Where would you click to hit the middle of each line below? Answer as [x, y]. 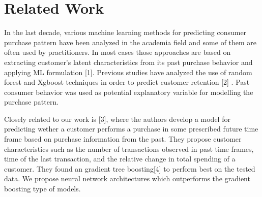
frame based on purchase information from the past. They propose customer [123, 139]
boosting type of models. [42, 189]
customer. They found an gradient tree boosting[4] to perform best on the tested [130, 168]
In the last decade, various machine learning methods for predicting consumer [125, 32]
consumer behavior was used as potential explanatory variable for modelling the [129, 92]
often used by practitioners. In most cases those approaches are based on [118, 52]
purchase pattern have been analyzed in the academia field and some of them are [130, 42]
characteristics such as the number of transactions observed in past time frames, [129, 149]
